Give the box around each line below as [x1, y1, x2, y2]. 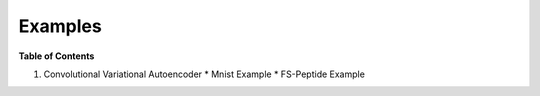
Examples [18, 15, 102, 37]
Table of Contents [18, 50, 95, 62]
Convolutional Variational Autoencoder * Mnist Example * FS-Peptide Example [43, 68, 365, 80]
